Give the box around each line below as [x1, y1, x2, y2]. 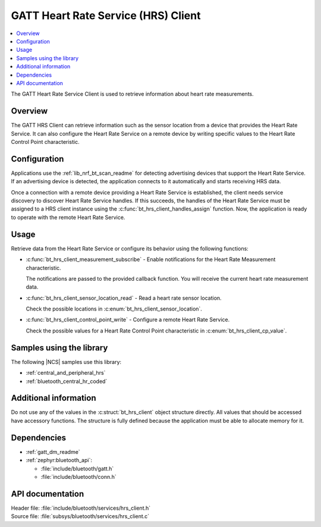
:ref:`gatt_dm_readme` [26, 448, 80, 455]
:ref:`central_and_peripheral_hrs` [26, 369, 106, 377]
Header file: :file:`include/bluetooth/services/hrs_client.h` [11, 504, 151, 512]
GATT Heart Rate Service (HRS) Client [11, 9, 201, 22]
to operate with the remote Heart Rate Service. [11, 214, 125, 221]
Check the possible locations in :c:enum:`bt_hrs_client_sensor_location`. [26, 305, 202, 312]
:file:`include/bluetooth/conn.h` [40, 473, 117, 480]
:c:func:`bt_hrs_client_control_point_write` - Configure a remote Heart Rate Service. [26, 316, 230, 324]
